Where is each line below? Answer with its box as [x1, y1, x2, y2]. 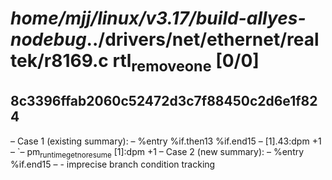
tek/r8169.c [10, 50, 109, 72]
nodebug [10, 28, 87, 51]
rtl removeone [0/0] [112, 50, 260, 76]
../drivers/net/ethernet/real [86, 28, 320, 51]
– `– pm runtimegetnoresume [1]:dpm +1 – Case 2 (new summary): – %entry [10, 145, 305, 160]
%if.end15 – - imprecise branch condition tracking [10, 158, 216, 171]
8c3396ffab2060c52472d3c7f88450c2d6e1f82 [10, 93, 318, 110]
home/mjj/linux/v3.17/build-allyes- [10, 7, 307, 30]
